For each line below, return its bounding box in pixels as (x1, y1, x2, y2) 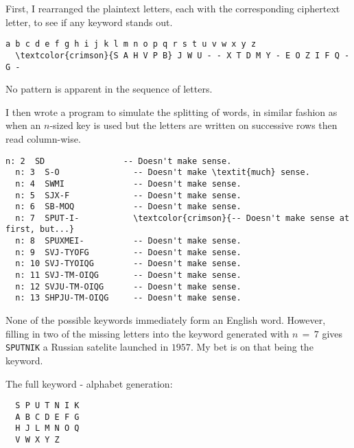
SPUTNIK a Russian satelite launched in (5, 340, 169, 354)
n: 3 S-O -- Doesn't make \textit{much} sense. (15, 167, 310, 178)
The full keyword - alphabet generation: (5, 376, 173, 390)
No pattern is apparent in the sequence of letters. (5, 82, 213, 96)
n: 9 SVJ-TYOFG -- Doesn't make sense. (15, 247, 241, 257)
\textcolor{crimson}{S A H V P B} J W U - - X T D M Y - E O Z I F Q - (15, 50, 350, 60)
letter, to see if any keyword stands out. (5, 14, 173, 29)
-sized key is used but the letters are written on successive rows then (49, 118, 338, 132)
